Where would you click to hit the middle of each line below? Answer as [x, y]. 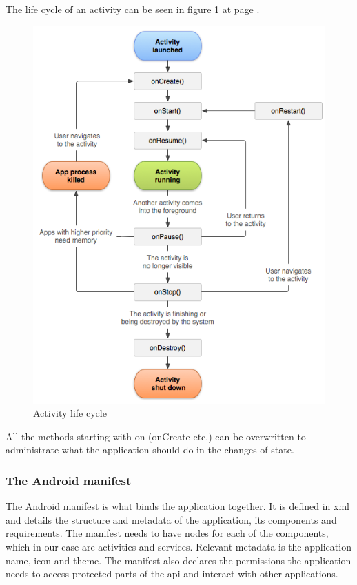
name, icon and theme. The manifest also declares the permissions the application [178, 560]
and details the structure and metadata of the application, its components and [171, 519]
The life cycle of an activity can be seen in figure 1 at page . [133, 9]
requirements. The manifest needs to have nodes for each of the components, [167, 533]
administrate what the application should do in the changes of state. [150, 450]
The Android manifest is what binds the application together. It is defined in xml [177, 506]
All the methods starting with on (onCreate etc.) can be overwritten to [156, 436]
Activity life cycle [70, 413]
